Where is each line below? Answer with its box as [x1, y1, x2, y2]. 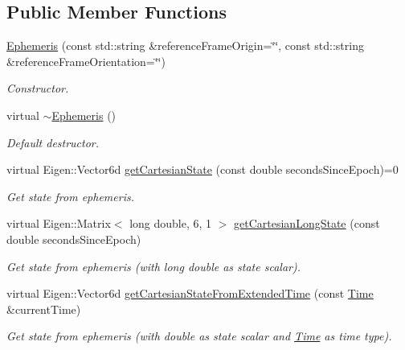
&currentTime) [6, 300, 81, 317]
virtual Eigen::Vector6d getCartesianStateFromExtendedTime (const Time [6, 285, 374, 302]
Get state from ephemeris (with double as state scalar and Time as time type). [6, 327, 392, 344]
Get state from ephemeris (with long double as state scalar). [6, 257, 301, 274]
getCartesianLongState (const [234, 215, 380, 232]
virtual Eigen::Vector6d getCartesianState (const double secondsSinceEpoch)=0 [6, 161, 399, 178]
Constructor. [6, 80, 69, 97]
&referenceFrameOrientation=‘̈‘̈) [6, 52, 166, 69]
